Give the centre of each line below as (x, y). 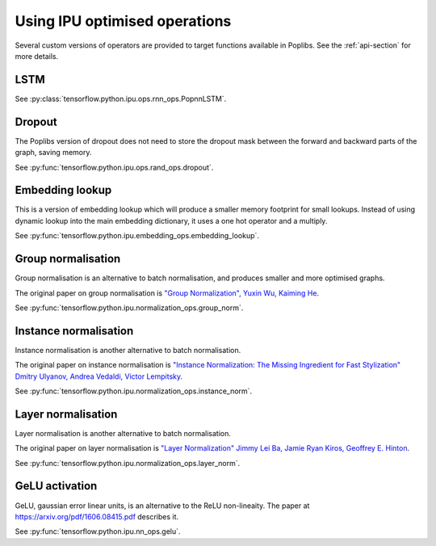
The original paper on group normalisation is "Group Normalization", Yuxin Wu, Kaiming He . (167, 293)
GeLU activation (56, 486)
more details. (37, 56)
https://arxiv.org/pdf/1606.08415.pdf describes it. (97, 516)
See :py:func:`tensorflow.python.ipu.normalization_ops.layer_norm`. (128, 463)
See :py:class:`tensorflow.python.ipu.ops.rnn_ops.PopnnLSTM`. (121, 99)
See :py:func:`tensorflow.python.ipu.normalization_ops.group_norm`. (129, 308)
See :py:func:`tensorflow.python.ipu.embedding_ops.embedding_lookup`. (137, 236)
